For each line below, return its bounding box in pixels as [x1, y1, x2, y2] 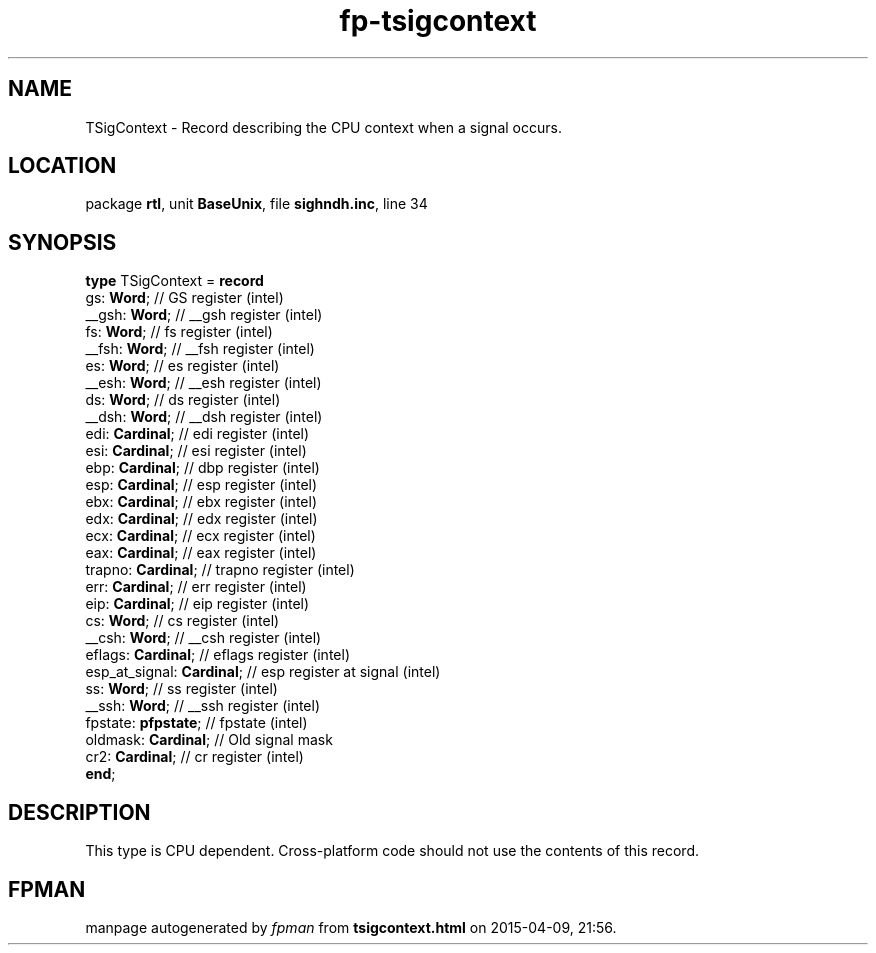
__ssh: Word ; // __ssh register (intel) [85, 697, 321, 715]
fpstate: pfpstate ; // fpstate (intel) [85, 714, 308, 732]
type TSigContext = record [85, 272, 264, 290]
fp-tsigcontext [339, 4, 537, 38]
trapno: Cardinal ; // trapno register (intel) [85, 561, 355, 579]
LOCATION [8, 153, 117, 179]
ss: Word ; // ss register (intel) [85, 680, 278, 698]
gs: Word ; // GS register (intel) [85, 289, 284, 307]
